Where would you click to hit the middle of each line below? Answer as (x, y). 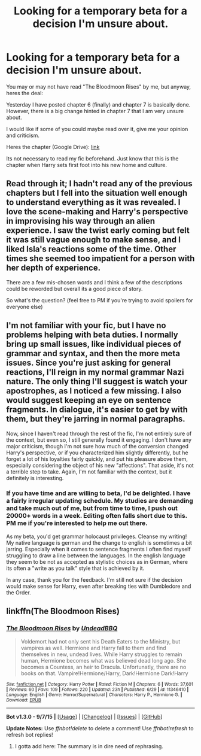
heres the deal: (25, 93)
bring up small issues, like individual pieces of (94, 344)
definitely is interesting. (35, 478)
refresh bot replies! (30, 734)
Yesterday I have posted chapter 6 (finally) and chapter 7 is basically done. (98, 104)
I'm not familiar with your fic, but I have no (86, 325)
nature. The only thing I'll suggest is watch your (97, 382)
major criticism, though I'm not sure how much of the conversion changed (98, 446)
